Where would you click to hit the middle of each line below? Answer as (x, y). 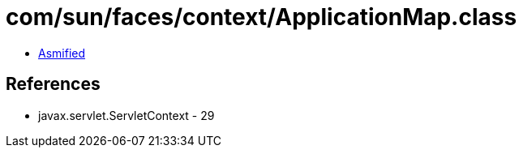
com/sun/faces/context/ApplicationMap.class (261, 17)
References (53, 84)
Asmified (62, 53)
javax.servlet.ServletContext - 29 (126, 115)
